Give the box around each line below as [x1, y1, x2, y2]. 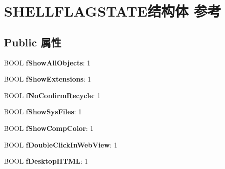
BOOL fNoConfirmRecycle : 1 [4, 90, 101, 100]
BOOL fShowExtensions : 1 [4, 74, 91, 84]
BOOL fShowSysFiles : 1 [4, 106, 82, 117]
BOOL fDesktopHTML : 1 [4, 156, 88, 166]
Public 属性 [4, 34, 61, 49]
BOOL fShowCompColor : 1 [4, 123, 94, 133]
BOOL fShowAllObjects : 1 [4, 57, 91, 67]
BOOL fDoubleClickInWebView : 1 [4, 139, 118, 149]
